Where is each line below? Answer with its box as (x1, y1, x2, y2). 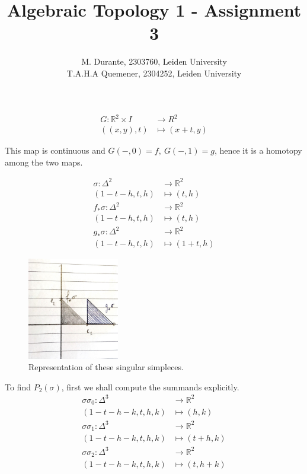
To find (5, 380, 31, 393)
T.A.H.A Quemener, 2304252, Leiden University (66, 66, 242, 79)
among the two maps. (5, 155, 83, 168)
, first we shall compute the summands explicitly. (61, 380, 239, 393)
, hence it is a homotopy (214, 144, 302, 157)
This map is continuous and (5, 144, 105, 157)
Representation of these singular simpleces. (28, 361, 184, 373)
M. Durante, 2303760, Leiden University (81, 55, 227, 68)
